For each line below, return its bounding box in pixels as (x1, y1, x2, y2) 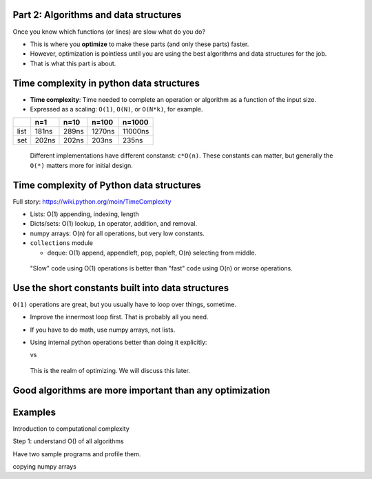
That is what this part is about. (30, 59, 116, 67)
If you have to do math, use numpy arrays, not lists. (30, 326, 176, 334)
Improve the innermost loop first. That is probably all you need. (30, 313, 209, 321)
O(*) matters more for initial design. (30, 161, 134, 169)
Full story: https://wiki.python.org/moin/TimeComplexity (12, 197, 172, 206)
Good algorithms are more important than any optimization (12, 384, 271, 396)
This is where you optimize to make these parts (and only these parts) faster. (30, 40, 249, 48)
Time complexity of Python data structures (12, 179, 201, 191)
